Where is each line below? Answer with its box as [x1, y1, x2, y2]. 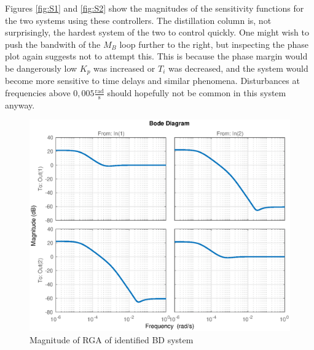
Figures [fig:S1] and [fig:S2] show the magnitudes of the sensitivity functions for [5, 2, 304, 14]
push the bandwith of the [5, 37, 101, 50]
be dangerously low [5, 61, 77, 74]
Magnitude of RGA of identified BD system [29, 333, 194, 346]
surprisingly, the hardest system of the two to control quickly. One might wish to [5, 26, 309, 39]
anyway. [5, 98, 35, 111]
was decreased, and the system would [168, 61, 308, 74]
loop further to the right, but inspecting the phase [119, 37, 308, 50]
